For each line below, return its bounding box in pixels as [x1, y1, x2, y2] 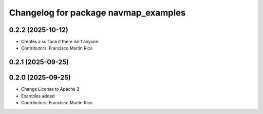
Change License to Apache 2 [21, 86, 80, 92]
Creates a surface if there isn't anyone [21, 39, 98, 45]
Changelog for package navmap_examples [9, 7, 186, 18]
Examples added [21, 93, 55, 99]
